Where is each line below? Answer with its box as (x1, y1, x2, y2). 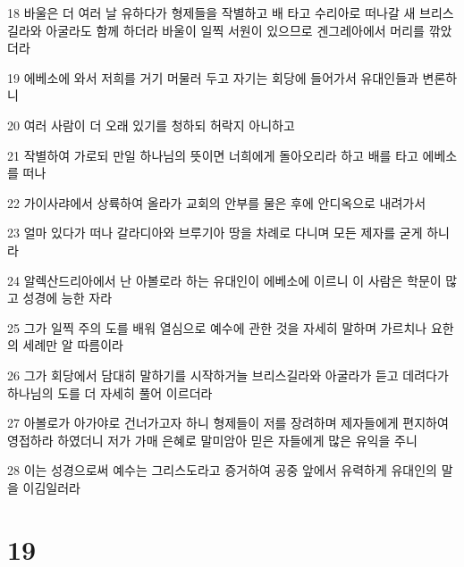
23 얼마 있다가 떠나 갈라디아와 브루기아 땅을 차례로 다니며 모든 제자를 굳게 (7, 223, 423, 242)
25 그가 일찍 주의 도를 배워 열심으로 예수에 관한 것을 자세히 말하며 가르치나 (7, 318, 427, 337)
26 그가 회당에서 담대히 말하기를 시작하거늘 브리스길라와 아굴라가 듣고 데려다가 (7, 365, 449, 384)
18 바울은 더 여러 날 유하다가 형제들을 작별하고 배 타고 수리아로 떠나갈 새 (7, 4, 416, 21)
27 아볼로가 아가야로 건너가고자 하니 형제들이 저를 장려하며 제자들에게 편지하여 (7, 413, 449, 432)
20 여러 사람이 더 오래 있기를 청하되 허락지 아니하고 (7, 115, 295, 134)
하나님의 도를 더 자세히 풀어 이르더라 (7, 383, 213, 402)
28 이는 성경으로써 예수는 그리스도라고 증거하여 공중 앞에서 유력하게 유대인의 (7, 461, 437, 479)
